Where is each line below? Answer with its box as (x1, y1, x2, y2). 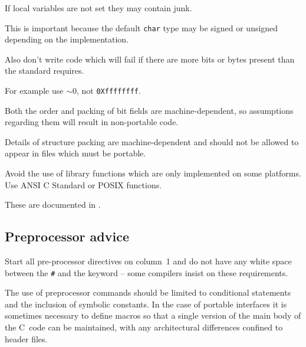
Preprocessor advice (5, 227, 129, 245)
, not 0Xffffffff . (76, 84, 141, 97)
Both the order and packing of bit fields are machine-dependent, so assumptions (5, 104, 294, 116)
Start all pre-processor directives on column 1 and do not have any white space (5, 255, 292, 267)
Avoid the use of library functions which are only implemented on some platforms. (5, 167, 301, 179)
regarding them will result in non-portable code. (5, 116, 179, 128)
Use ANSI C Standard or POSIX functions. (5, 178, 162, 191)
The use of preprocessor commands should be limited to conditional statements (5, 286, 291, 299)
